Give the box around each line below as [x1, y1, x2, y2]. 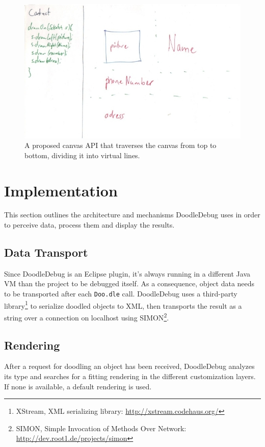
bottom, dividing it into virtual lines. [24, 150, 140, 160]
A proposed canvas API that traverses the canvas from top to [24, 140, 217, 151]
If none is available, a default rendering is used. [4, 381, 152, 391]
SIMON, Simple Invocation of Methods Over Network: [16, 423, 187, 433]
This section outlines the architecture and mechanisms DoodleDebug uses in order [4, 209, 260, 220]
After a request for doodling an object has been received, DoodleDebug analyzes [4, 361, 255, 371]
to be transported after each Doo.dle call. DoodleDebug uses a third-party [4, 288, 237, 299]
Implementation [4, 180, 118, 201]
